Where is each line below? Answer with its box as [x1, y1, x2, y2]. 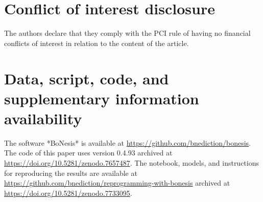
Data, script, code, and [4, 68, 169, 88]
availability [4, 107, 82, 128]
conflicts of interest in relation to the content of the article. [4, 37, 189, 48]
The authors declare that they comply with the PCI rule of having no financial [4, 28, 251, 38]
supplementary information [4, 87, 199, 108]
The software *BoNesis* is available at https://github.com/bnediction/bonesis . [4, 137, 251, 148]
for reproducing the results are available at [4, 167, 137, 178]
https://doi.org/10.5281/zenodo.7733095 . [4, 187, 132, 198]
